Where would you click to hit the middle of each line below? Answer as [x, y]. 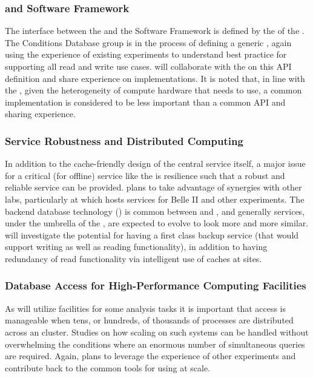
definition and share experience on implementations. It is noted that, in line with [155, 78]
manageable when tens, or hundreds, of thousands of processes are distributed [149, 320]
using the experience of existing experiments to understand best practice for [146, 54]
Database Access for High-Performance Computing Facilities [156, 285]
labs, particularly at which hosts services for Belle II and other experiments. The [155, 199]
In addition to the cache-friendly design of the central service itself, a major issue [155, 164]
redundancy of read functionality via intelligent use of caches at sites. [133, 258]
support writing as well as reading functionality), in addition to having [136, 247]
